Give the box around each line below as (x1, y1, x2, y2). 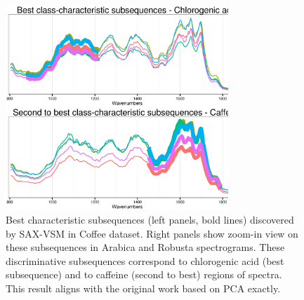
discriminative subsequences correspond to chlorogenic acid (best (6, 253, 284, 268)
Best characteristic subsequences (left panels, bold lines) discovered (6, 212, 294, 227)
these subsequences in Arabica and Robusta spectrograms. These (6, 240, 285, 254)
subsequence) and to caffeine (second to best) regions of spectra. (6, 267, 282, 282)
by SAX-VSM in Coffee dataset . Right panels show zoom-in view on (6, 226, 298, 240)
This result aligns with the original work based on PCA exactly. (6, 280, 281, 295)
